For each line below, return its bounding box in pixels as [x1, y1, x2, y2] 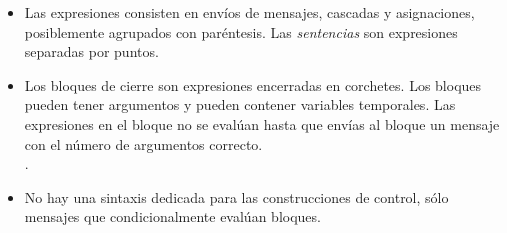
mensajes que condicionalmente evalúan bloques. [24, 206, 321, 227]
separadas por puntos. [24, 41, 159, 62]
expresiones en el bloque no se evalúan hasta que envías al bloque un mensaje [24, 113, 500, 134]
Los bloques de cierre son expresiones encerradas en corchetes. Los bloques [24, 74, 482, 95]
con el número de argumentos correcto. [24, 133, 263, 154]
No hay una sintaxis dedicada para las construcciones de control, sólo [24, 186, 449, 207]
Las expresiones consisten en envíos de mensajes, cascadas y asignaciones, [24, 2, 475, 22]
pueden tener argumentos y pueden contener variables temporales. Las [24, 94, 456, 115]
